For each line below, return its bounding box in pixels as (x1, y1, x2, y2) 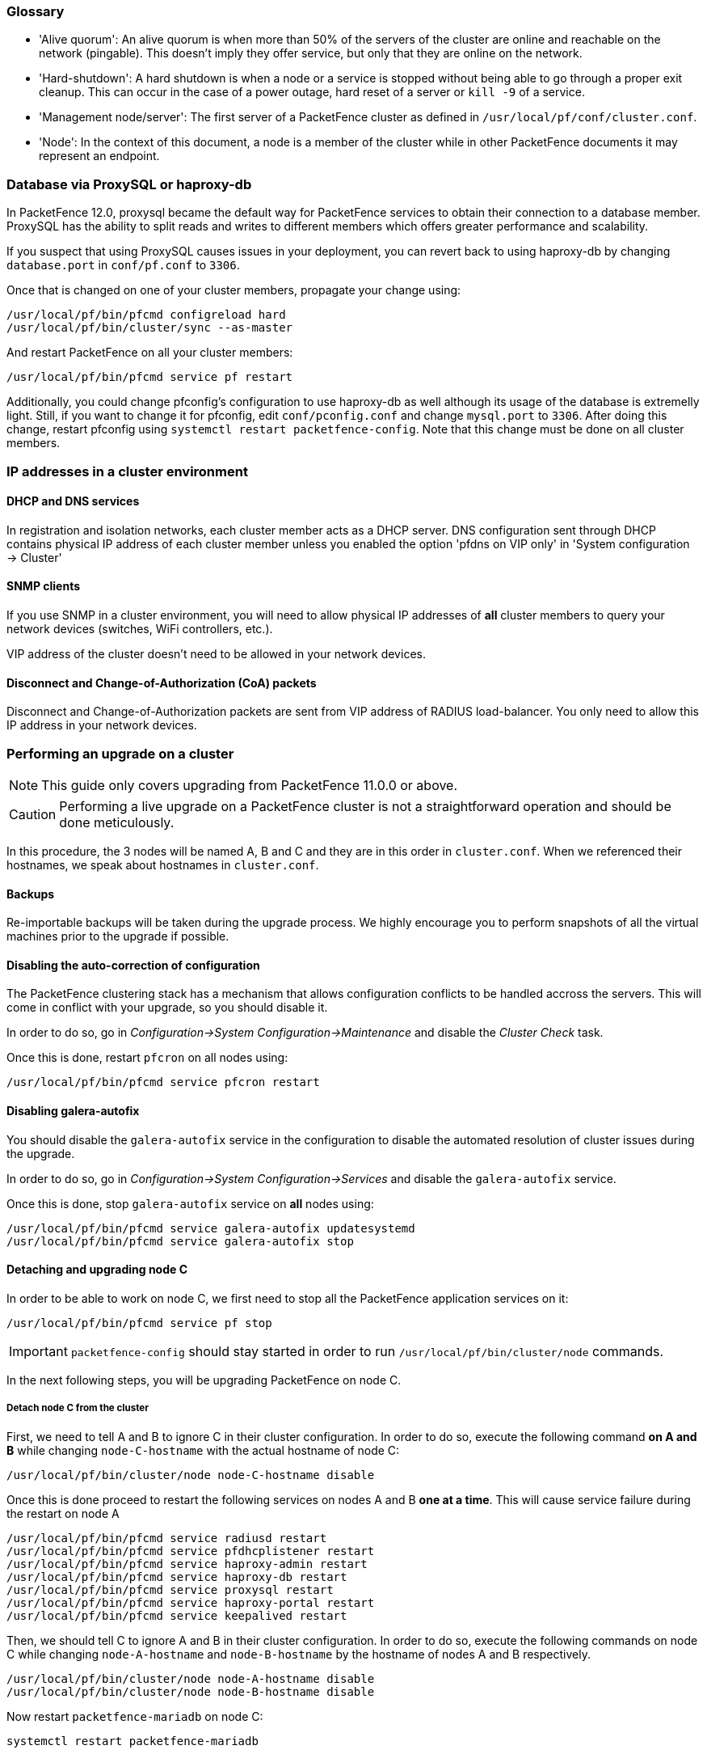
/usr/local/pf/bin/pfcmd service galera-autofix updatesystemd (6, 1221, 415, 1235)
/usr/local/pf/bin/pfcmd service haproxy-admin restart (6, 1557, 368, 1570)
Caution (9, 805, 57, 822)
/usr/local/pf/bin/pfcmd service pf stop (6, 1316, 272, 1329)
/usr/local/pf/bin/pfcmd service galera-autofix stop (6, 1234, 354, 1248)
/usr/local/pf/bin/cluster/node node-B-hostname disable (6, 1684, 375, 1698)
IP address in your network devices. (6, 718, 197, 733)
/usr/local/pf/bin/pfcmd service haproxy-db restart (6, 1570, 347, 1583)
